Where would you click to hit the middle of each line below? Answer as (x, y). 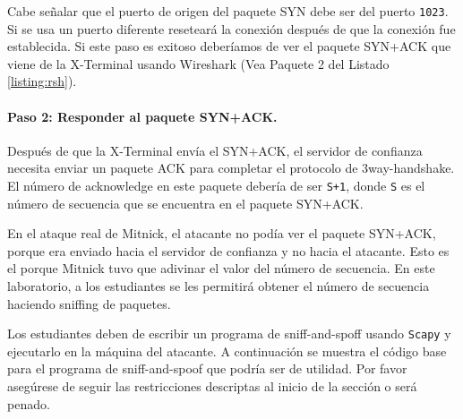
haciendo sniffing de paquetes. (89, 303)
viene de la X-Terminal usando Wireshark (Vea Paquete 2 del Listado (198, 63)
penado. (29, 403)
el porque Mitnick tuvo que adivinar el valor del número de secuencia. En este (221, 268)
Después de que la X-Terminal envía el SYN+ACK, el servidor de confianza (215, 150)
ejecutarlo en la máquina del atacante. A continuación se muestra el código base (227, 351)
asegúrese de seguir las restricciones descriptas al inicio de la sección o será (212, 386)
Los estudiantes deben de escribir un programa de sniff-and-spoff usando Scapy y (229, 333)
